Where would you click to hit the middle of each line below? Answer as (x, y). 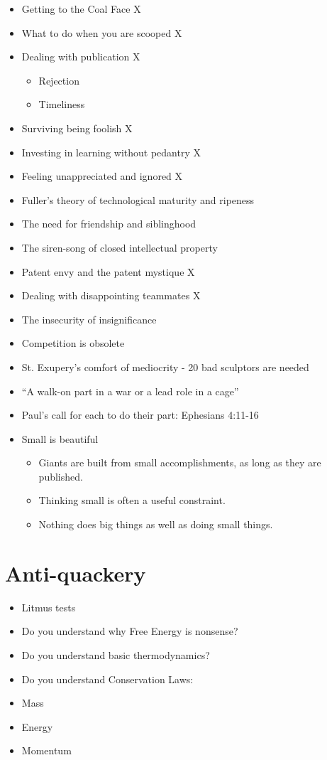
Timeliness (62, 104)
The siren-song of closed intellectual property (120, 247)
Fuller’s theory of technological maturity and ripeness (138, 199)
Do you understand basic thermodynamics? (116, 654)
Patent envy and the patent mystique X (108, 271)
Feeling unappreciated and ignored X (102, 176)
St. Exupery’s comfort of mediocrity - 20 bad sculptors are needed (165, 366)
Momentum (46, 750)
